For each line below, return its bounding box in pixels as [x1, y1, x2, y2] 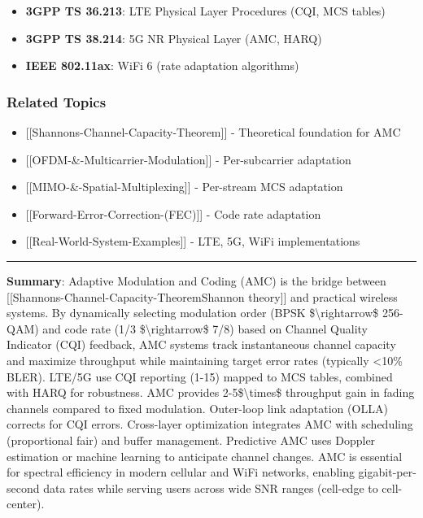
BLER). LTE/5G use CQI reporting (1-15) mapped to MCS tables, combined [7, 368, 393, 385]
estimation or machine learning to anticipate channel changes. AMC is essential [7, 447, 403, 464]
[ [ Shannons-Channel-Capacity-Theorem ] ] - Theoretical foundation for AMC [25, 124, 401, 140]
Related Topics [7, 91, 107, 111]
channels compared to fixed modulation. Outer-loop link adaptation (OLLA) [7, 399, 388, 416]
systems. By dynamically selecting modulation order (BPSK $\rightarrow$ [7, 304, 379, 321]
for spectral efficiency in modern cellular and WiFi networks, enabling [7, 464, 355, 481]
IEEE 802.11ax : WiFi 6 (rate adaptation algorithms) [25, 57, 299, 74]
